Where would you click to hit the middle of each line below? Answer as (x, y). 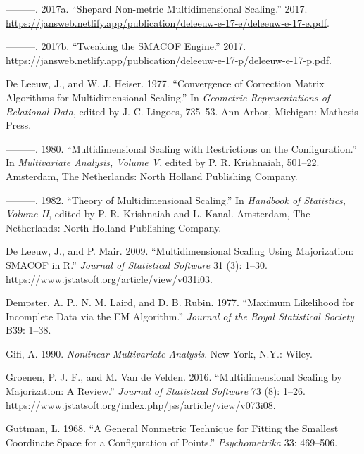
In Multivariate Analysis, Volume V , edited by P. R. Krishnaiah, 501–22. (163, 162)
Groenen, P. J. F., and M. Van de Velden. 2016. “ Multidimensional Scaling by (174, 377)
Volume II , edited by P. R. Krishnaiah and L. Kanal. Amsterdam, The (158, 214)
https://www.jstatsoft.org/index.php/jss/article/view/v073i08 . (141, 404)
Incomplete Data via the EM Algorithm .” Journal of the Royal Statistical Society (180, 316)
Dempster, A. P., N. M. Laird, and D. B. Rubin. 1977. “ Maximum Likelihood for (180, 302)
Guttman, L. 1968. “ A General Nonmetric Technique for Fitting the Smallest (172, 428)
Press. (19, 125)
